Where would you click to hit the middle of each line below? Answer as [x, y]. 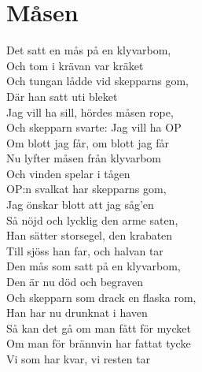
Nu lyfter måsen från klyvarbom [84, 158]
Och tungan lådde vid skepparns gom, [97, 81]
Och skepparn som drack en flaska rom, [101, 297]
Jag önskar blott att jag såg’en [80, 205]
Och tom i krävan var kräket [75, 65]
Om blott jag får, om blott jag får [88, 142]
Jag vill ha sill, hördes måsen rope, [90, 112]
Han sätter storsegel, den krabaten [90, 235]
